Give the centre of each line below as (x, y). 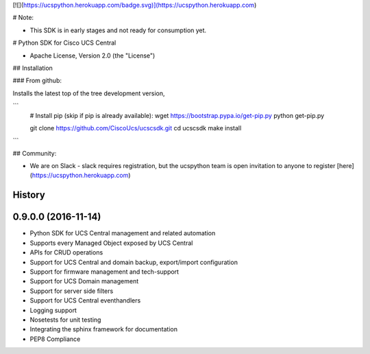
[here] (345, 166)
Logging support (53, 310)
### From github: (37, 81)
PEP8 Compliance (55, 339)
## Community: (35, 153)
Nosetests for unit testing (65, 320)
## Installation (33, 68)
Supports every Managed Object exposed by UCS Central (111, 243)
